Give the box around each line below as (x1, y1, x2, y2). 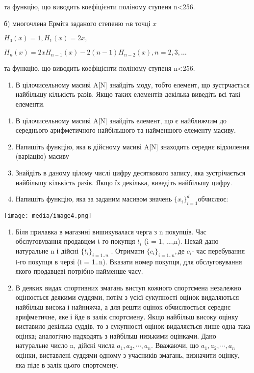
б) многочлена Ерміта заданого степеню (4, 18, 124, 28)
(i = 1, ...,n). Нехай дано (144, 236, 219, 246)
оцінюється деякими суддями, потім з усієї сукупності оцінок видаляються (15, 292, 239, 302)
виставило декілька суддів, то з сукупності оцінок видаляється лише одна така (15, 321, 250, 331)
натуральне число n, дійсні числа (15, 340, 115, 350)
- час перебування (192, 245, 245, 256)
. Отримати (111, 245, 145, 256)
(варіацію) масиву (15, 151, 69, 161)
